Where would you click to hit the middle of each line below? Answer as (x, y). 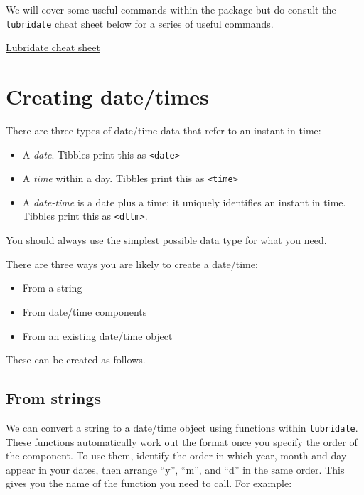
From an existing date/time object (97, 335)
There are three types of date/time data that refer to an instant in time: (164, 130)
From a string (52, 288)
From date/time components (85, 311)
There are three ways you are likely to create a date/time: (132, 264)
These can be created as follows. (76, 360)
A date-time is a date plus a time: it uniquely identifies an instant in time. (184, 202)
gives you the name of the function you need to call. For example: (149, 483)
